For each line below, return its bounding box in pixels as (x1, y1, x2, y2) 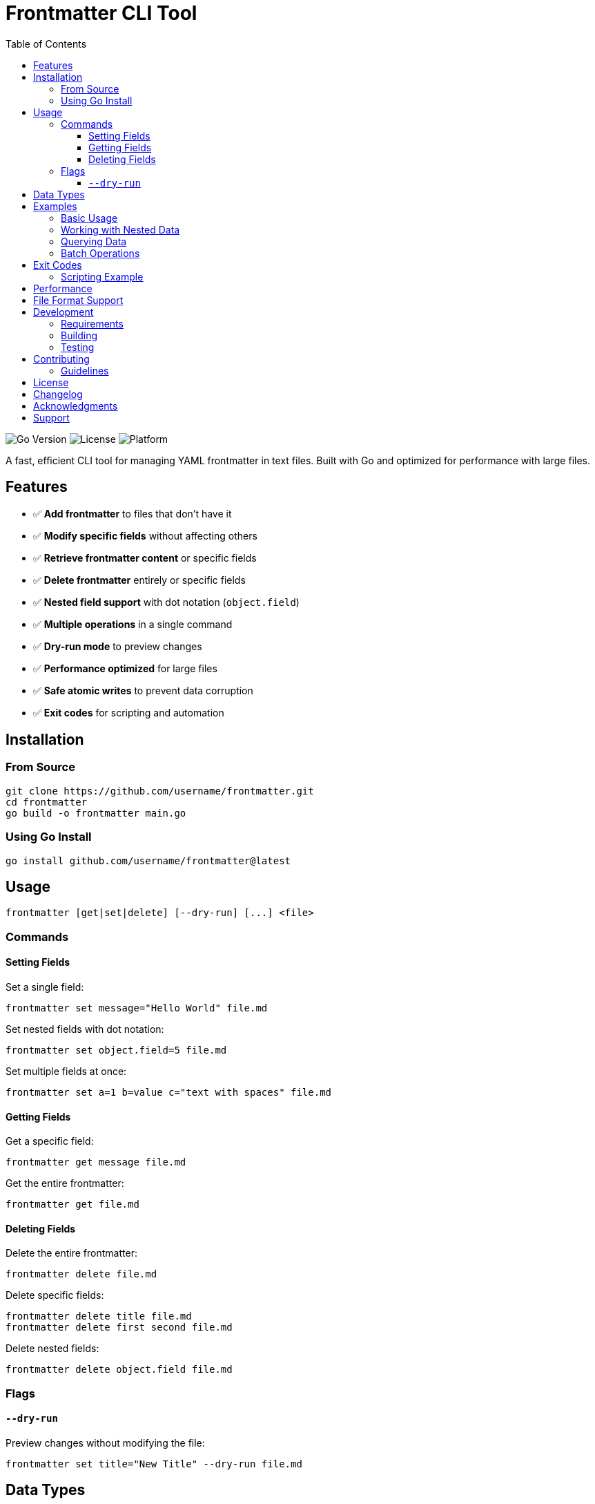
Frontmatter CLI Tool (6, 1, 197, 25)
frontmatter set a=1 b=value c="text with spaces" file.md (6, 1087, 332, 1098)
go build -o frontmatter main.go (6, 807, 186, 819)
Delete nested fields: (6, 1342, 99, 1355)
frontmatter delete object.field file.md (6, 1364, 233, 1376)
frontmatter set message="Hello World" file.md (6, 1002, 268, 1013)
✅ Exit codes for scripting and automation (33, 706, 224, 718)
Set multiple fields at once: (6, 1065, 127, 1077)
